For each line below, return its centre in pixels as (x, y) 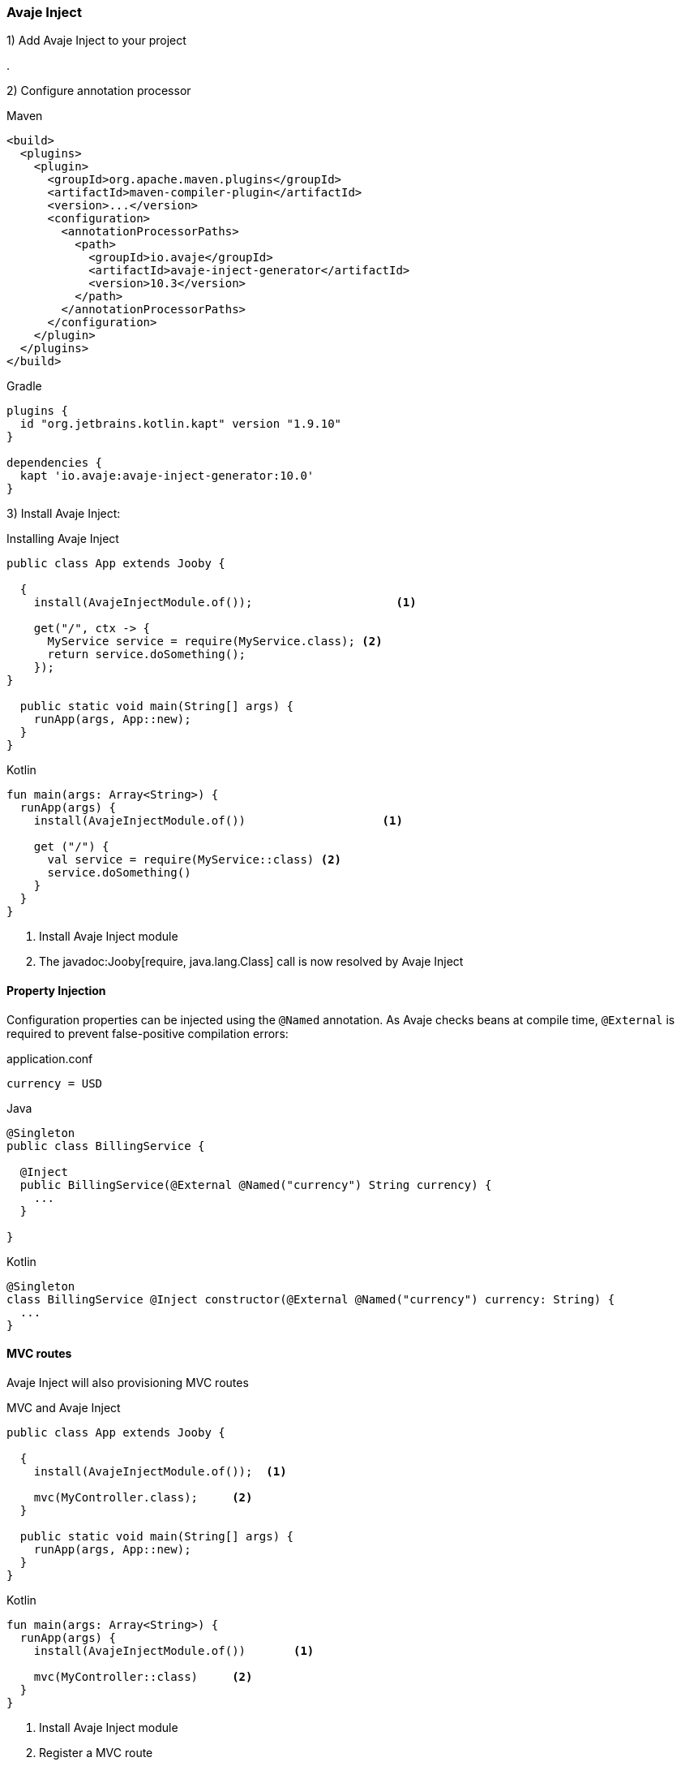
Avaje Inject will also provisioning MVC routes (128, 1382)
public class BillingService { (106, 1146)
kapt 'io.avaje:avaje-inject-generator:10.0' (167, 476)
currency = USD (55, 1083)
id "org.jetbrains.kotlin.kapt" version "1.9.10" (181, 424)
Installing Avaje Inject (63, 539)
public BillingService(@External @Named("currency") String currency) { (256, 1185)
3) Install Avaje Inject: (64, 514)
